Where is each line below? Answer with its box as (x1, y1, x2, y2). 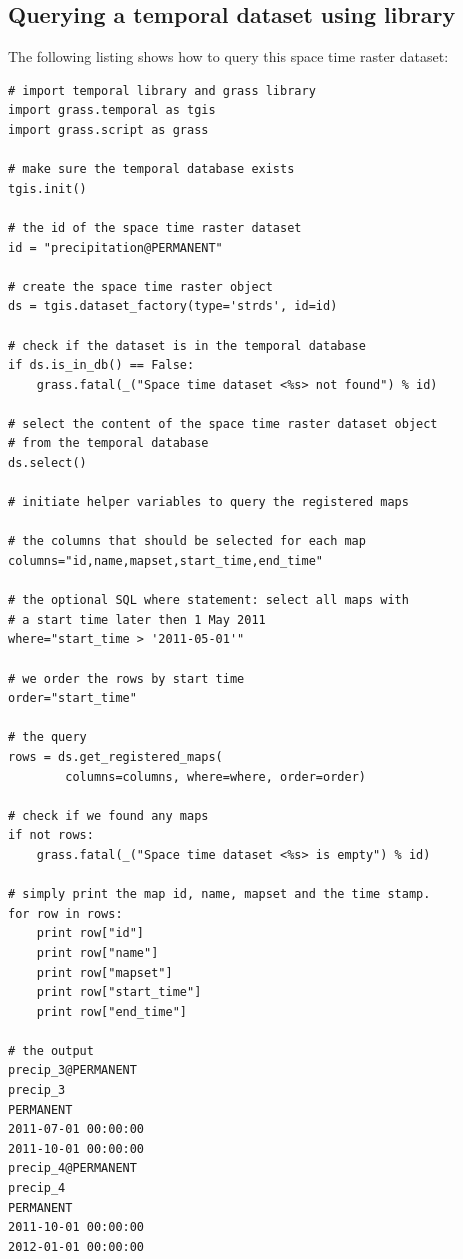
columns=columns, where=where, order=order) (65, 769, 366, 784)
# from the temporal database (8, 436, 209, 451)
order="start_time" (8, 691, 137, 706)
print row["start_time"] (36, 985, 202, 1000)
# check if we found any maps (8, 808, 209, 823)
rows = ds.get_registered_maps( (8, 749, 223, 764)
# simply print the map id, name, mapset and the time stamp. (8, 887, 431, 902)
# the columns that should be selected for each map (8, 534, 366, 549)
